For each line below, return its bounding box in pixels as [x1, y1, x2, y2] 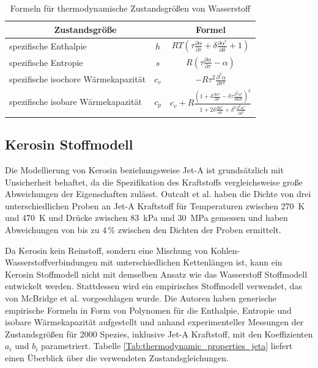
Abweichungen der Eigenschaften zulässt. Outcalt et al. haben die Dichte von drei [5, 187, 311, 200]
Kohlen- [210, 244, 240, 256]
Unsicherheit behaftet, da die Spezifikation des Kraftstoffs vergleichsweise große [5, 175, 303, 188]
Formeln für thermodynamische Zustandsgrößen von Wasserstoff [10, 2, 251, 14]
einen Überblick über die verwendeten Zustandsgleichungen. [5, 351, 229, 364]
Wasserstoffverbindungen [5, 256, 98, 269]
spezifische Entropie [9, 56, 83, 68]
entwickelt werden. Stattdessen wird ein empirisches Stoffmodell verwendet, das [5, 280, 302, 292]
